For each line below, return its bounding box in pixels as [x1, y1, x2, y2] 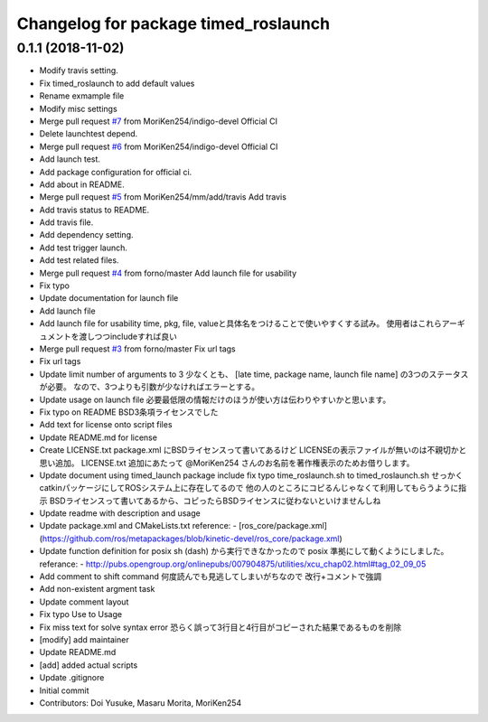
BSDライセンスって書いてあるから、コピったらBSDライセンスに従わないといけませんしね [49, 495, 381, 506]
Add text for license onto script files [39, 419, 173, 430]
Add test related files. [39, 255, 119, 266]
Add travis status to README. [39, 204, 149, 215]
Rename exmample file [39, 90, 125, 101]
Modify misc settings [39, 103, 117, 114]
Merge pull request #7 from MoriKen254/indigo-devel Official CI [39, 116, 277, 127]
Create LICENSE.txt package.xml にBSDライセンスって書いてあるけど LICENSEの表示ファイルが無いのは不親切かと [39, 445, 467, 455]
